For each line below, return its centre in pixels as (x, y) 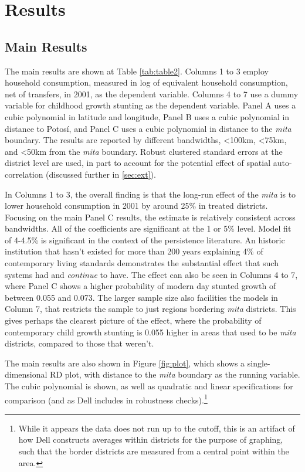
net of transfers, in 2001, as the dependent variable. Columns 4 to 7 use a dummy (152, 94)
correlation (24, 174)
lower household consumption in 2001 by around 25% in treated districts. (136, 206)
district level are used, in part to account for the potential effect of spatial (138, 163)
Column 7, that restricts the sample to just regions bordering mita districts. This (150, 309)
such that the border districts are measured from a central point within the (154, 451)
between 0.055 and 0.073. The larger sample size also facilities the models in (141, 297)
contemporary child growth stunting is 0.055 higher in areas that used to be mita (150, 332)
